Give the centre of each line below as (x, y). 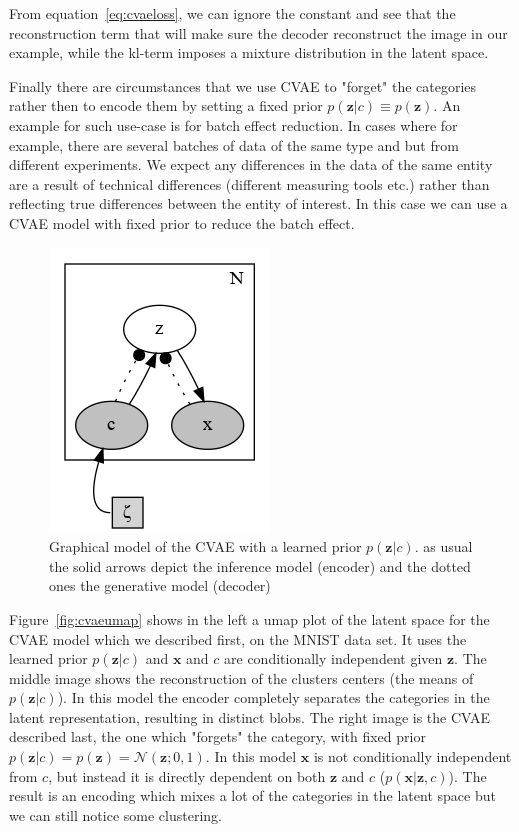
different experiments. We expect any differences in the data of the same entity (251, 164)
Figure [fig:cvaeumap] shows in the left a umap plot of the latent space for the (249, 618)
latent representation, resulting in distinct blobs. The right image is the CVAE (250, 716)
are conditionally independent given (333, 658)
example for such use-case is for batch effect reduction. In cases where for (233, 124)
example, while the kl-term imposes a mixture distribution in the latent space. (249, 52)
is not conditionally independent (412, 756)
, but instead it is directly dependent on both (187, 775)
